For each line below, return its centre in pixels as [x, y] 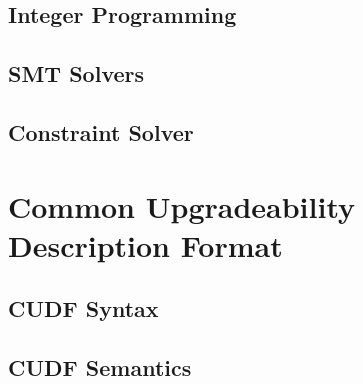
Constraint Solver [101, 131]
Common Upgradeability [182, 205]
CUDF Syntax [83, 308]
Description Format [145, 244]
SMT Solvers [76, 73]
